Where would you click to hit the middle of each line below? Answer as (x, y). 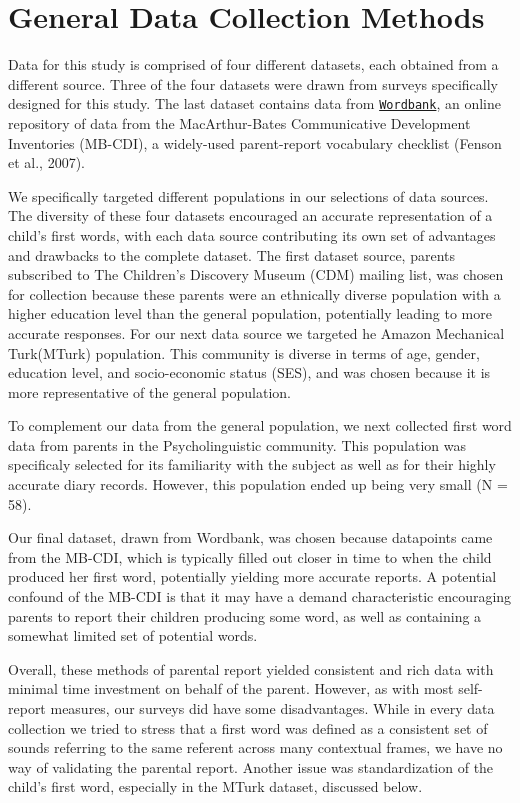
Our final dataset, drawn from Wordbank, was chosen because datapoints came (250, 537)
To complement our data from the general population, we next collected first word (260, 425)
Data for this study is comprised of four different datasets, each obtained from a (253, 64)
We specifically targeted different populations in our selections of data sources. (248, 195)
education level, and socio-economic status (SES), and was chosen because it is (249, 372)
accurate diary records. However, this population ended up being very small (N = (258, 484)
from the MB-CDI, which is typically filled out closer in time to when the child (250, 556)
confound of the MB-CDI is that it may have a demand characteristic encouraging (260, 596)
